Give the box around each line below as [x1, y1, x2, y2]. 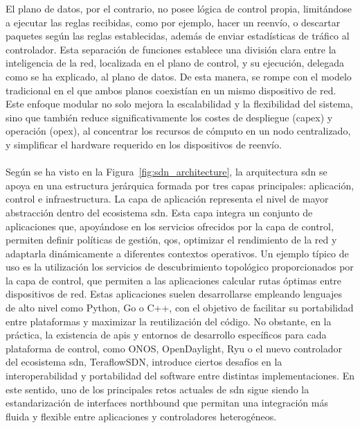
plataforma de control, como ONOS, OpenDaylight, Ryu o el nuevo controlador [6, 341, 342, 355]
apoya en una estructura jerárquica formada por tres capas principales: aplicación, [6, 178, 354, 192]
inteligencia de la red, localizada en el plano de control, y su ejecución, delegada [6, 55, 344, 70]
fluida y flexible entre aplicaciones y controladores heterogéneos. [6, 409, 277, 423]
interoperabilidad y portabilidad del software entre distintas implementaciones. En [6, 368, 354, 383]
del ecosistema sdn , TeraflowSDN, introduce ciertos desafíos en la [6, 354, 282, 369]
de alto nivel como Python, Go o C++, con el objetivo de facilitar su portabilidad [6, 300, 354, 315]
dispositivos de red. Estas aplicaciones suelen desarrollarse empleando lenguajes [6, 286, 343, 301]
